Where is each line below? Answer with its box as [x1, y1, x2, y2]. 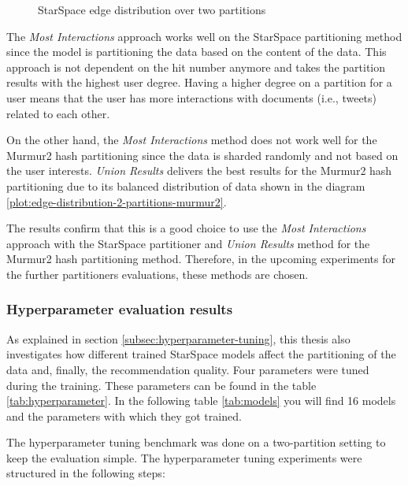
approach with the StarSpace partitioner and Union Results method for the [6, 235, 370, 251]
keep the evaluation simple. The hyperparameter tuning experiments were [6, 449, 362, 466]
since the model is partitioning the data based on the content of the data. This [6, 43, 387, 60]
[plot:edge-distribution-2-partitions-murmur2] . [6, 193, 227, 210]
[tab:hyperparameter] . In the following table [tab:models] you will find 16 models [6, 392, 396, 409]
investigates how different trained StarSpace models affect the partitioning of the [6, 346, 396, 362]
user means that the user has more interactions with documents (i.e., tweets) [6, 89, 377, 106]
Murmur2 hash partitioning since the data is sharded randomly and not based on [6, 147, 399, 163]
